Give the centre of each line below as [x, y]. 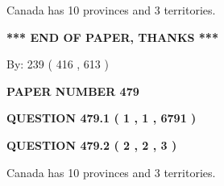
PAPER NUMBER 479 [73, 91]
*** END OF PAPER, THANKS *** [112, 37]
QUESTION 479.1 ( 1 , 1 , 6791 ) [102, 118]
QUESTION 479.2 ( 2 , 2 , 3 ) [92, 145]
